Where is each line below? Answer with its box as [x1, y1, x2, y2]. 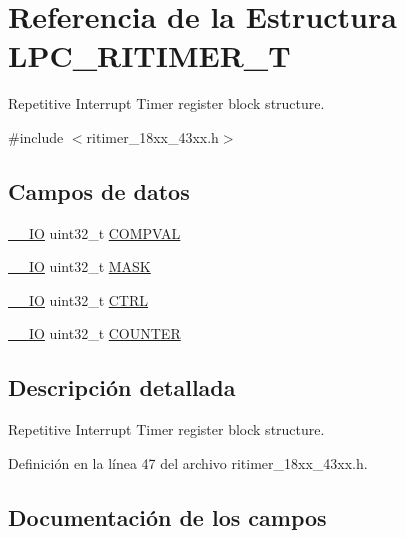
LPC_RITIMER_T [8, 35, 291, 76]
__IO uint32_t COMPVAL [8, 222, 181, 243]
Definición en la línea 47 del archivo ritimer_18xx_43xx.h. [8, 452, 368, 473]
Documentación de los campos [8, 501, 327, 532]
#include [8, 126, 64, 147]
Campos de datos [8, 175, 190, 206]
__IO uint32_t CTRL [8, 289, 149, 310]
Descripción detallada [8, 372, 236, 403]
